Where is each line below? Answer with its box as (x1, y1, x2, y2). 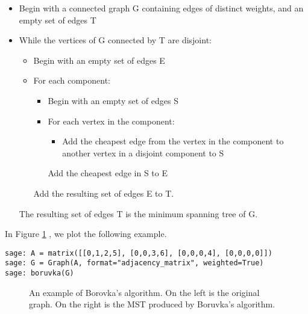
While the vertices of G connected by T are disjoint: (19, 34, 212, 46)
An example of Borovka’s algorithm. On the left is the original (29, 286, 260, 298)
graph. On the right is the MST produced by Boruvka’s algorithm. (29, 298, 275, 310)
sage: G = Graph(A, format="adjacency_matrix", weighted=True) (5, 259, 264, 268)
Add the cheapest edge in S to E (48, 167, 168, 179)
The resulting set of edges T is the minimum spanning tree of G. (19, 207, 258, 220)
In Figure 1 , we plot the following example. (5, 227, 167, 240)
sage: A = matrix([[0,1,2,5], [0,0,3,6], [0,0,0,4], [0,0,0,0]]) (5, 248, 272, 257)
